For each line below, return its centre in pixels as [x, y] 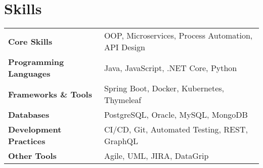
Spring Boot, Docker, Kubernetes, [164, 88]
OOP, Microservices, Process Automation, [178, 36]
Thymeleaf [123, 100]
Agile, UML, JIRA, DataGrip [156, 156]
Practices [27, 141]
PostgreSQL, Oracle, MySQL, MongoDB [176, 115]
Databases [29, 115]
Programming [36, 62]
